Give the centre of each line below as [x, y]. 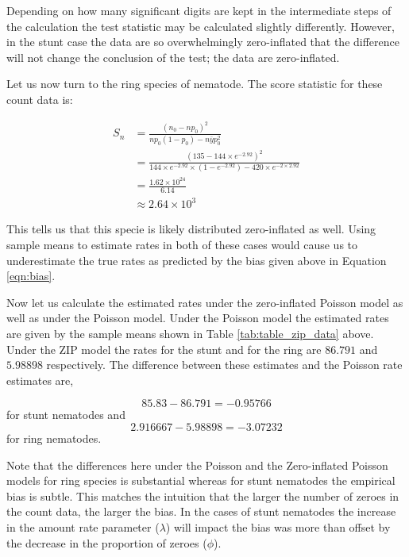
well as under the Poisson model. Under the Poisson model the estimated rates [198, 318]
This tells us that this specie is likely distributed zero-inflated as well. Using [191, 229]
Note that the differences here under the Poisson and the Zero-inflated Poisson [197, 465]
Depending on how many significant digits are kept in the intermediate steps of [199, 10]
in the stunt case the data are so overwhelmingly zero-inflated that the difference [203, 42]
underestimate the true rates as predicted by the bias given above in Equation [197, 260]
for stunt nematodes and [66, 415]
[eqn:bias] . [31, 276]
